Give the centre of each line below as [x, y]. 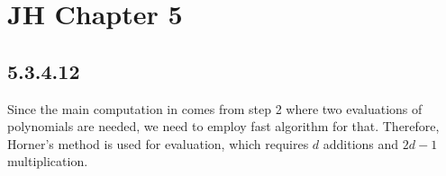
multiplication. [48, 161]
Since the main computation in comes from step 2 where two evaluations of [215, 108]
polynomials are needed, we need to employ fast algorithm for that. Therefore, [223, 126]
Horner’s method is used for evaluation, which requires [158, 143]
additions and [361, 143]
